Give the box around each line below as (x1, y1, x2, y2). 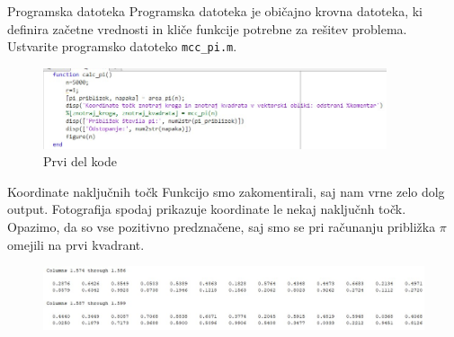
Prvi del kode (43, 152, 117, 171)
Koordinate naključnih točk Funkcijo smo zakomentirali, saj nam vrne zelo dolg (7, 182, 445, 200)
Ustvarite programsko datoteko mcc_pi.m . (7, 37, 237, 56)
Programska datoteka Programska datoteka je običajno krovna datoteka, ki (7, 2, 423, 20)
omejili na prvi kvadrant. (7, 235, 145, 253)
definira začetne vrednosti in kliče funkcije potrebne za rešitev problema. (7, 19, 407, 38)
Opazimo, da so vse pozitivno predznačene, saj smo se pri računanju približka (7, 217, 436, 235)
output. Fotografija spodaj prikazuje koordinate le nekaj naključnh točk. (7, 200, 406, 218)
